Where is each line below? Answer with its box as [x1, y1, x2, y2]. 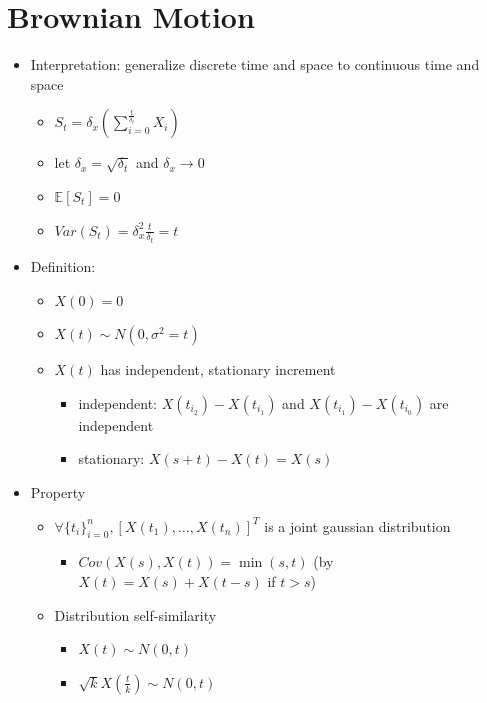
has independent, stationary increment [100, 359, 336, 380]
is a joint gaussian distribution [264, 515, 451, 536]
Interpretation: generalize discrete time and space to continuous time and [30, 54, 480, 75]
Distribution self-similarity [54, 604, 217, 625]
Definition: [30, 255, 96, 276]
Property [30, 481, 86, 502]
